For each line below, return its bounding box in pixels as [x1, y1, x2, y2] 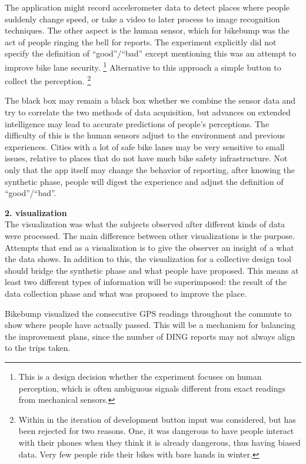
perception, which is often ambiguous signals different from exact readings [18, 382, 286, 394]
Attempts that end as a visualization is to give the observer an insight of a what [5, 241, 294, 253]
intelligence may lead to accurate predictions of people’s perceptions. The [5, 117, 270, 130]
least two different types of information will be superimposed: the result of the [5, 276, 287, 288]
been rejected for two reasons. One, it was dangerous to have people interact [18, 425, 294, 437]
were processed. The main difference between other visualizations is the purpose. [5, 230, 295, 241]
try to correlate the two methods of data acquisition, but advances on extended [5, 106, 291, 118]
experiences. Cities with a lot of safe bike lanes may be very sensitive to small [5, 140, 285, 153]
